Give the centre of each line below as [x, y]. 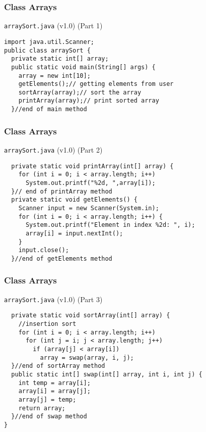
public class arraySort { [47, 50]
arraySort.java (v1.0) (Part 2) [53, 150]
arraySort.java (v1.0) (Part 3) [53, 299]
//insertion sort [47, 324]
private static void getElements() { [74, 200]
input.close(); [44, 250]
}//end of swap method [49, 417]
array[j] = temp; [47, 399]
